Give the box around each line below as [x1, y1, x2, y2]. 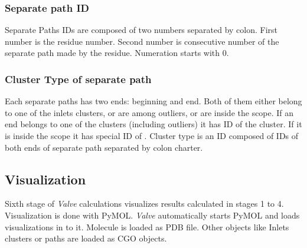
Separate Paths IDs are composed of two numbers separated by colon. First [5, 24, 278, 36]
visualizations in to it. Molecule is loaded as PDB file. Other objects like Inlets [5, 220, 289, 233]
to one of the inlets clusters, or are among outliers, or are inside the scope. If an [5, 106, 294, 118]
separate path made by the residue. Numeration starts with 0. [5, 47, 229, 59]
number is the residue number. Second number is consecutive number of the [5, 35, 279, 47]
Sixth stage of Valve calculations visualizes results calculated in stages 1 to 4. [5, 197, 284, 210]
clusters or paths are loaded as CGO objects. [5, 232, 167, 244]
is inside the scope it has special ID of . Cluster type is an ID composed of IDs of [5, 130, 299, 141]
